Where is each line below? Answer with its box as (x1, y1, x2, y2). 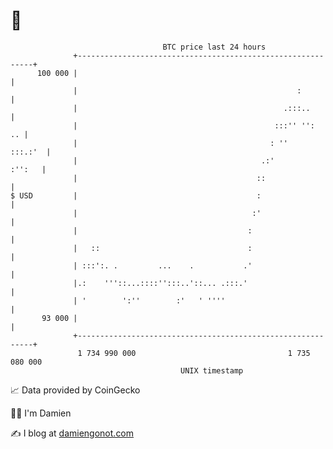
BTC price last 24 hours (162, 42, 267, 52)
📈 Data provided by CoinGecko (10, 384, 141, 396)
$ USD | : (10, 190, 262, 201)
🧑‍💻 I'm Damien (10, 407, 72, 419)
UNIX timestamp (180, 365, 244, 376)
